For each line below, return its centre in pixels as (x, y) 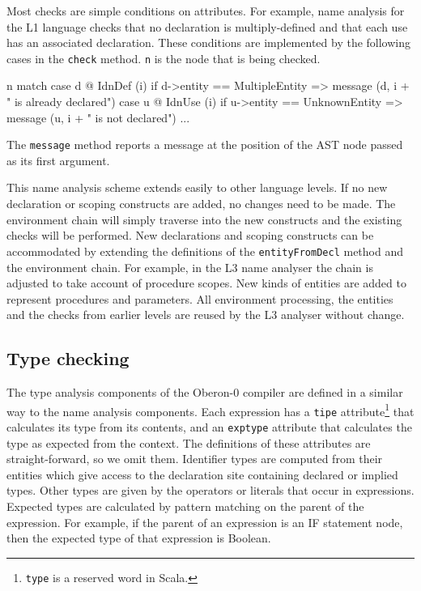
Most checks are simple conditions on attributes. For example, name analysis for (206, 11)
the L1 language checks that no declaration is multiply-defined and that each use (207, 26)
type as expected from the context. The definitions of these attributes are (189, 442)
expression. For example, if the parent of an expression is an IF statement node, (205, 522)
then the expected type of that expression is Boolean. (139, 538)
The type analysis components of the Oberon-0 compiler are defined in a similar (205, 392)
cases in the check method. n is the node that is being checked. (164, 58)
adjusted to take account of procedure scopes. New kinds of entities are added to (206, 283)
